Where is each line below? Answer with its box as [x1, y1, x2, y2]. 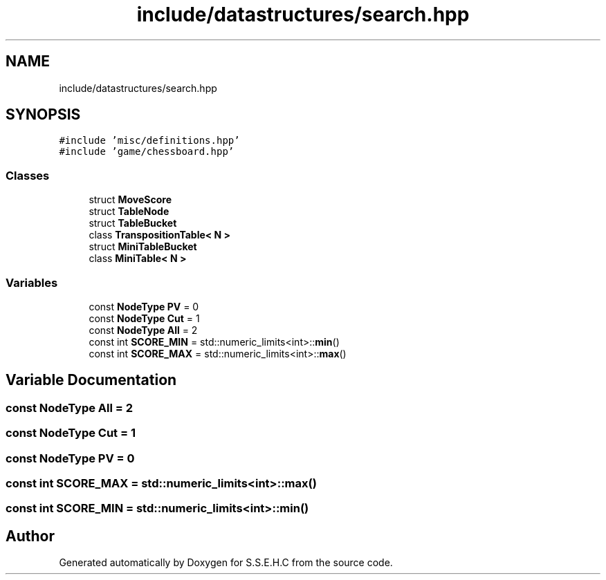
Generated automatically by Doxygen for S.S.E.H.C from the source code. [59, 556, 393, 569]
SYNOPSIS [6, 106, 81, 124]
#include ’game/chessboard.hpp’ [59, 146, 235, 158]
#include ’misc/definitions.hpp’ [59, 135, 240, 147]
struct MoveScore [89, 194, 172, 206]
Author [6, 527, 55, 545]
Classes [6, 168, 50, 183]
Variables [6, 275, 58, 290]
